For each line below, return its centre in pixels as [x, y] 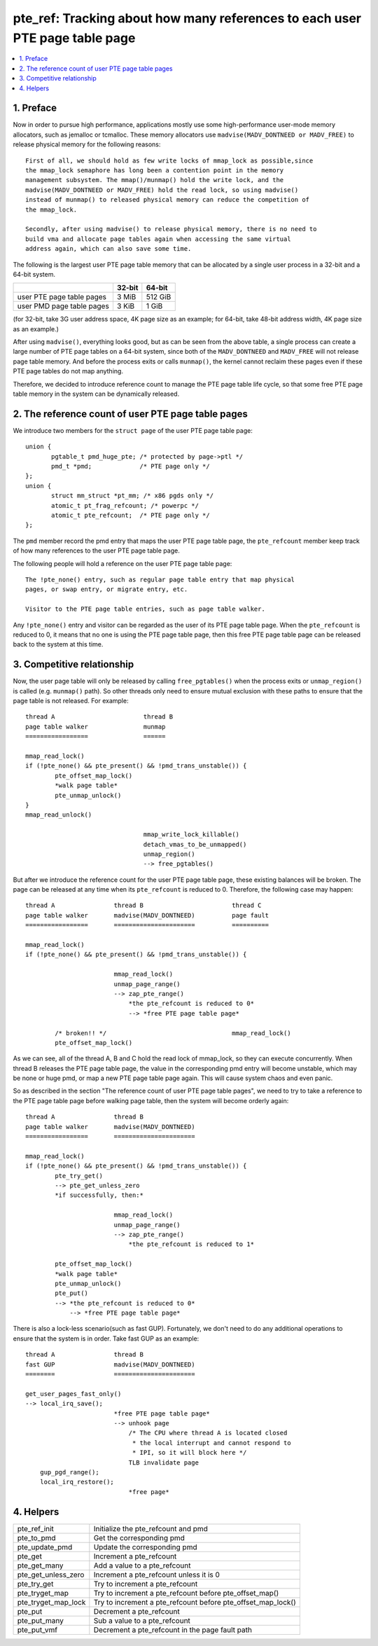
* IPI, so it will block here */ [189, 1453]
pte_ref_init [35, 1528]
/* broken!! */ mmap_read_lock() [173, 1033]
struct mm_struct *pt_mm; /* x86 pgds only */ [132, 496]
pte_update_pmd [45, 1547]
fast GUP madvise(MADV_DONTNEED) [110, 1364]
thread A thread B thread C [143, 906]
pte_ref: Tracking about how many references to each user [187, 18]
